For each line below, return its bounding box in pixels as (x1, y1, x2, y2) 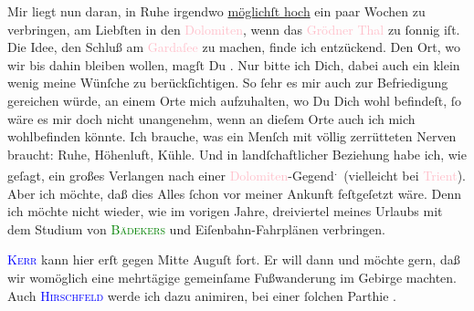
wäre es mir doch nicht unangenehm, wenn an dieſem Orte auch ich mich (7, 109, 416, 128)
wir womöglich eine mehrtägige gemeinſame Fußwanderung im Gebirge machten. (7, 267, 457, 286)
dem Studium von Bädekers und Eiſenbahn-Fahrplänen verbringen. (7, 219, 385, 238)
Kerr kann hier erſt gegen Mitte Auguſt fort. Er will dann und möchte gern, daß (7, 250, 460, 269)
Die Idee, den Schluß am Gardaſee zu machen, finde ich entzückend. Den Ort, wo (7, 37, 460, 57)
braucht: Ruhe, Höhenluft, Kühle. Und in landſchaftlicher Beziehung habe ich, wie (7, 144, 467, 163)
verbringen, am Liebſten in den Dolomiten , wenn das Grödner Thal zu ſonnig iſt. (7, 19, 460, 38)
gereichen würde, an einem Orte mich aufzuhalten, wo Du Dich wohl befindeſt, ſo (7, 90, 462, 109)
